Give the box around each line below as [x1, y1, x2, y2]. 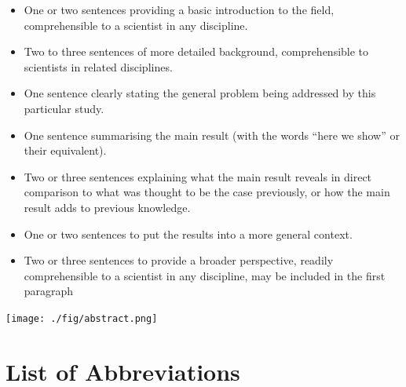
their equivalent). [24, 142, 107, 159]
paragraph [24, 283, 74, 299]
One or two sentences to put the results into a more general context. [24, 225, 353, 242]
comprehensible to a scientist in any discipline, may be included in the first [24, 267, 386, 283]
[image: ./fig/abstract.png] [5, 312, 158, 324]
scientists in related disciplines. [24, 58, 173, 75]
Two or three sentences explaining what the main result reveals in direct [24, 168, 372, 184]
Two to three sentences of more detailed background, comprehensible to [24, 43, 369, 60]
